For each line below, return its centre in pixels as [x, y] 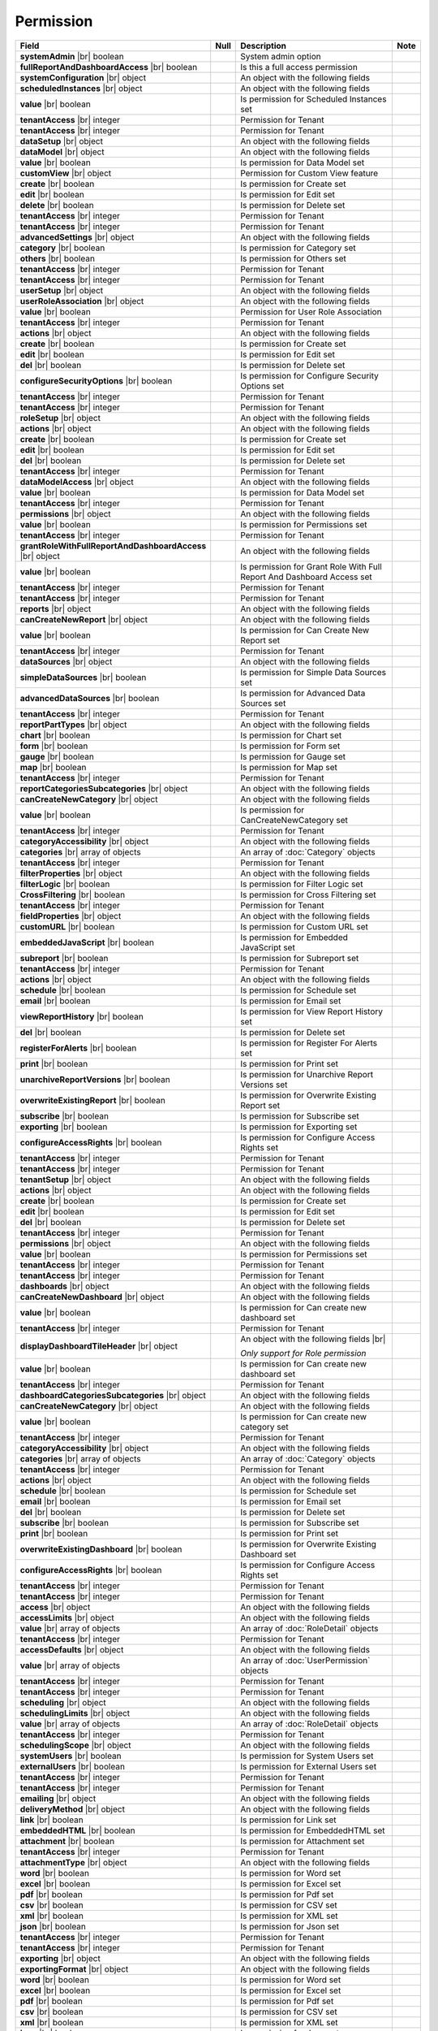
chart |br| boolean [55, 735]
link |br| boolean [52, 1820]
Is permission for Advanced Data [303, 693]
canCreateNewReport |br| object [84, 619]
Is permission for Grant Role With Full [311, 566]
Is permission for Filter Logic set [302, 884]
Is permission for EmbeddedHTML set [313, 1830]
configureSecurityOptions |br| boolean [96, 380]
